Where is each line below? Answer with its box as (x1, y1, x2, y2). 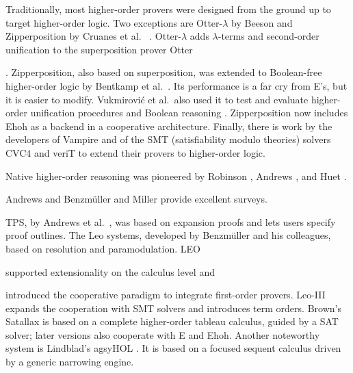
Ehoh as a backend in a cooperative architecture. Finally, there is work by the (5, 118, 332, 133)
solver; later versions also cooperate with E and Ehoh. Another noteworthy (5, 327, 320, 342)
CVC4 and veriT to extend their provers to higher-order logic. (5, 145, 265, 159)
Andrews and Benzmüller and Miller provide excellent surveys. (5, 192, 267, 206)
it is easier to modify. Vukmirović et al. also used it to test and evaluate (5, 92, 309, 106)
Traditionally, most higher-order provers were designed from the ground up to (5, 2, 331, 16)
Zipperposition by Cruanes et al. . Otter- (5, 29, 181, 43)
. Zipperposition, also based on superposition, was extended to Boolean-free (5, 65, 322, 79)
